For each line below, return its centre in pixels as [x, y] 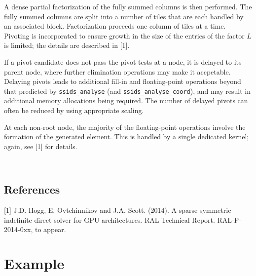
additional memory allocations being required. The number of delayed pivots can [126, 100]
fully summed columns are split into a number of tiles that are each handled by [124, 16]
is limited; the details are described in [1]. [67, 45]
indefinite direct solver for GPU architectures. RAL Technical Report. [110, 219]
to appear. [50, 229]
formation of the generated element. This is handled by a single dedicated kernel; [127, 137]
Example [34, 263]
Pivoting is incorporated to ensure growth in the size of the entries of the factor [124, 35]
